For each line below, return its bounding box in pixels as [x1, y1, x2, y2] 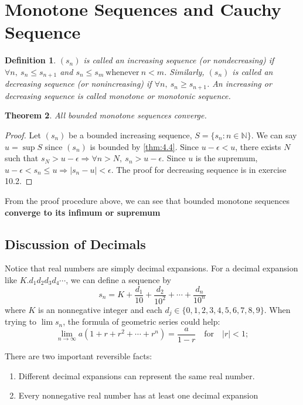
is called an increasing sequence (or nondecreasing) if [83, 54, 274, 66]
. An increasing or [206, 77, 272, 90]
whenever [105, 68, 139, 77]
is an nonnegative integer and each [38, 303, 162, 315]
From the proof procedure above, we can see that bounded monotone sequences [5, 194, 290, 206]
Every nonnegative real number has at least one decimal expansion [18, 389, 258, 401]
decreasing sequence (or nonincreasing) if [5, 77, 152, 90]
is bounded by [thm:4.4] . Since [90, 140, 199, 152]
